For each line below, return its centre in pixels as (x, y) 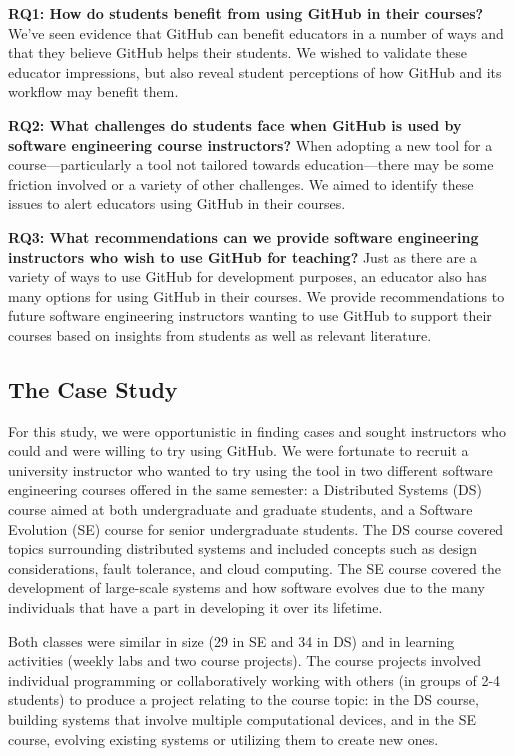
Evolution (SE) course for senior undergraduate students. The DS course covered (256, 528)
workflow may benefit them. (93, 91)
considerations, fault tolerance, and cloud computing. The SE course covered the (254, 567)
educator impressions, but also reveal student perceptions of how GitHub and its (255, 71)
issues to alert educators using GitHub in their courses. (177, 203)
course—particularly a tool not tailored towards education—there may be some (251, 164)
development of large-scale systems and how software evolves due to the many (246, 587)
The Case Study (93, 388)
